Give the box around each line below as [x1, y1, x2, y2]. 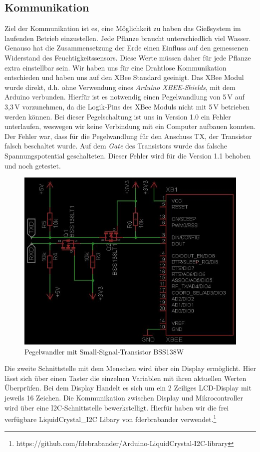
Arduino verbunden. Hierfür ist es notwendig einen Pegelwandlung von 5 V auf [4, 91, 245, 102]
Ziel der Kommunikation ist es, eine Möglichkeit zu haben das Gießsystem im [4, 23, 241, 33]
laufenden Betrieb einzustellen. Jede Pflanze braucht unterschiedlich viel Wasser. [4, 32, 251, 43]
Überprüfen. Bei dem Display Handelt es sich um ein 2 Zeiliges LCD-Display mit [4, 382, 252, 393]
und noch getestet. [4, 160, 61, 170]
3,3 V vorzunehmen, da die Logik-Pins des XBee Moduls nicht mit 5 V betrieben [4, 101, 250, 111]
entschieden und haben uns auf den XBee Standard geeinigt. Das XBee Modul [4, 72, 244, 82]
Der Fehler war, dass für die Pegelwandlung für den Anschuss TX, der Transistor [4, 130, 252, 141]
